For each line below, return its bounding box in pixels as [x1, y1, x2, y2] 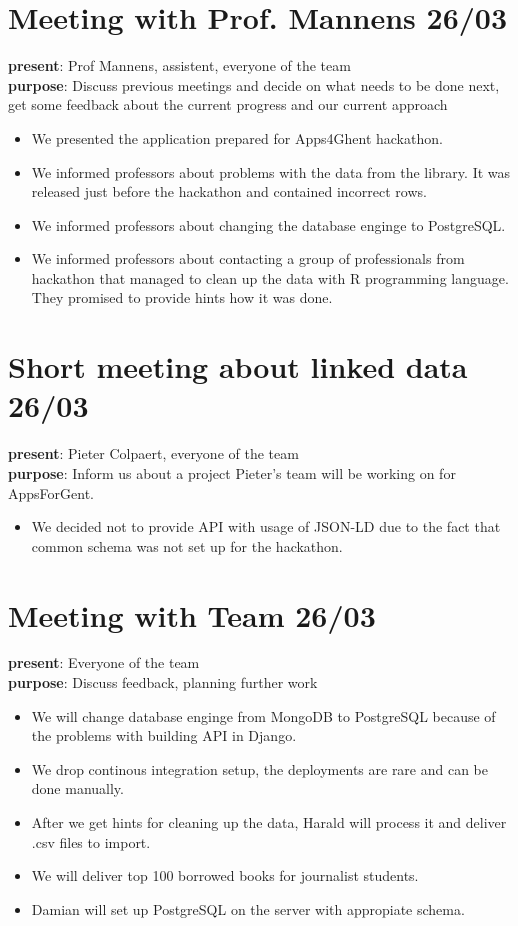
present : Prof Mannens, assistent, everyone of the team [8, 55, 351, 76]
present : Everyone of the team [8, 652, 200, 673]
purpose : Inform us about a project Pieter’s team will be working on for [8, 462, 456, 483]
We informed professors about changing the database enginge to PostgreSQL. [31, 214, 506, 235]
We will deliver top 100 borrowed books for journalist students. [31, 865, 419, 886]
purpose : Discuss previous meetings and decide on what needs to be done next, [8, 74, 500, 95]
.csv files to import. [31, 831, 151, 852]
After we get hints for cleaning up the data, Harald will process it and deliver [31, 812, 507, 833]
